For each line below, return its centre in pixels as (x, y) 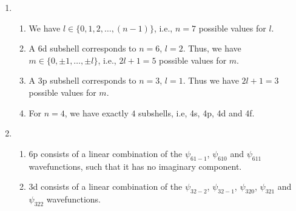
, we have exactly (96, 112)
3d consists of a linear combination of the (106, 186)
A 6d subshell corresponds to (82, 48)
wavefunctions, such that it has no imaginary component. (135, 166)
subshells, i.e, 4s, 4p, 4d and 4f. (197, 112)
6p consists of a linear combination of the (106, 153)
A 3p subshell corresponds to (82, 80)
